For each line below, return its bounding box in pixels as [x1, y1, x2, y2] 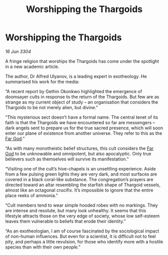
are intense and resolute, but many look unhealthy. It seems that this [5, 207, 146, 213]
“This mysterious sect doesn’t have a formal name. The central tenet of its [5, 114, 158, 120]
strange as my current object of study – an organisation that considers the [5, 99, 158, 105]
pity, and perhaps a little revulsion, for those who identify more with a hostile [5, 238, 163, 244]
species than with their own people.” [5, 244, 81, 250]
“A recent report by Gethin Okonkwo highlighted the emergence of [5, 88, 142, 94]
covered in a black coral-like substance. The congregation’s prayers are [5, 176, 154, 182]
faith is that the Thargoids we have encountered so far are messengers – [5, 119, 155, 125]
